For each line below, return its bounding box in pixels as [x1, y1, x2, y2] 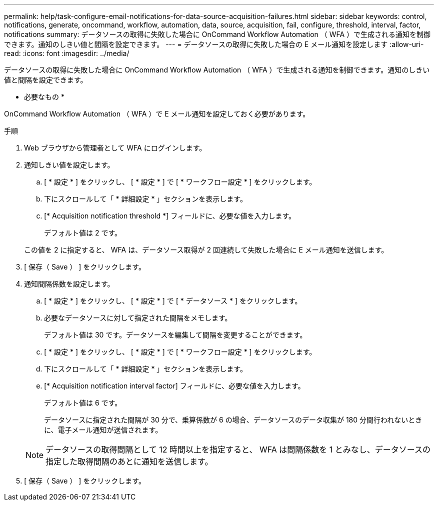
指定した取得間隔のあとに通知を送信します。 [45, 456, 213, 466]
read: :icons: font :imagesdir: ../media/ [4, 49, 129, 57]
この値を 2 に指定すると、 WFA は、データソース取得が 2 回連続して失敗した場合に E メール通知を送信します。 [24, 245, 388, 254]
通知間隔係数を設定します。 [24, 279, 114, 288]
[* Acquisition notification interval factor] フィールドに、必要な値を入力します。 [44, 381, 305, 390]
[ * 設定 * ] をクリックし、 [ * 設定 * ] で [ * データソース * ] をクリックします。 [44, 296, 302, 305]
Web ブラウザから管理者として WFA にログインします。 [24, 143, 206, 152]
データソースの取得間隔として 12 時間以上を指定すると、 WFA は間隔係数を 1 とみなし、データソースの [45, 444, 430, 454]
